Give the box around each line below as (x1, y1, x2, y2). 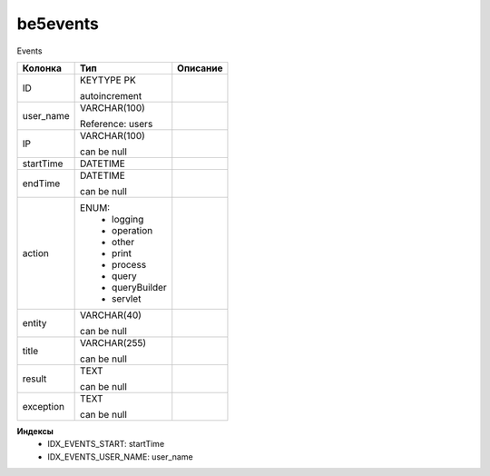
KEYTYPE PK (80, 74, 136, 86)
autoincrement (80, 89, 142, 102)
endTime (22, 177, 61, 190)
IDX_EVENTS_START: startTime (47, 439, 165, 450)
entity (22, 316, 47, 329)
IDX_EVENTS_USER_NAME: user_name (47, 451, 194, 462)
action (22, 246, 50, 259)
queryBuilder (112, 281, 167, 293)
